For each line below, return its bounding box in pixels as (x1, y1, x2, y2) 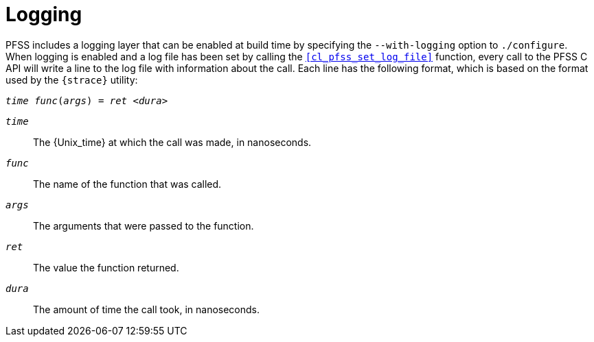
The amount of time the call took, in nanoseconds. (33, 303, 260, 315)
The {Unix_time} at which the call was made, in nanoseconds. (33, 136, 312, 148)
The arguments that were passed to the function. (33, 219, 254, 232)
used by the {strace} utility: (5, 73, 138, 86)
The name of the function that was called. (33, 178, 222, 190)
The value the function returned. (33, 261, 179, 273)
